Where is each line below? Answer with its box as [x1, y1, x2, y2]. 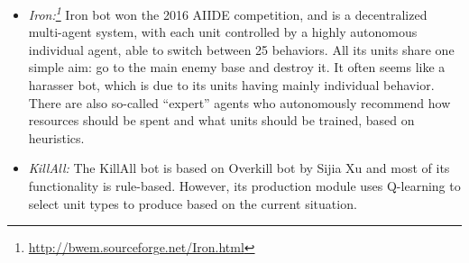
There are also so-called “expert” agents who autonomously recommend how [28, 93, 451, 112]
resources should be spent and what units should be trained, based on [28, 111, 415, 130]
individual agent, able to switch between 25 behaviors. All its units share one [28, 40, 455, 59]
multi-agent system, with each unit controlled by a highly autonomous [28, 23, 418, 41]
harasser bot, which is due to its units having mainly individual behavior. [28, 76, 435, 95]
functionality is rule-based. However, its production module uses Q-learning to [28, 177, 461, 195]
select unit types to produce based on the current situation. [28, 194, 357, 213]
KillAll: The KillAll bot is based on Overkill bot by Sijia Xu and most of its [28, 159, 450, 177]
